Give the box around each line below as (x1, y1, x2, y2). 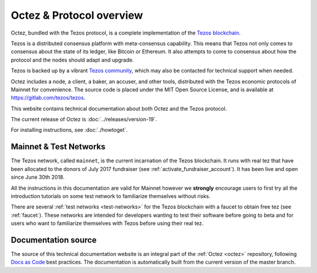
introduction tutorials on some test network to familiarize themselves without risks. (11, 192, 211, 199)
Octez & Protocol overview (11, 9, 143, 22)
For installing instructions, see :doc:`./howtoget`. (11, 127, 128, 134)
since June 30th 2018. (11, 173, 65, 181)
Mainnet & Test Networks (11, 142, 106, 152)
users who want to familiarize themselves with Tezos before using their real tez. (11, 220, 204, 227)
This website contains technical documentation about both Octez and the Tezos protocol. (11, 105, 227, 112)
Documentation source (11, 235, 97, 245)
